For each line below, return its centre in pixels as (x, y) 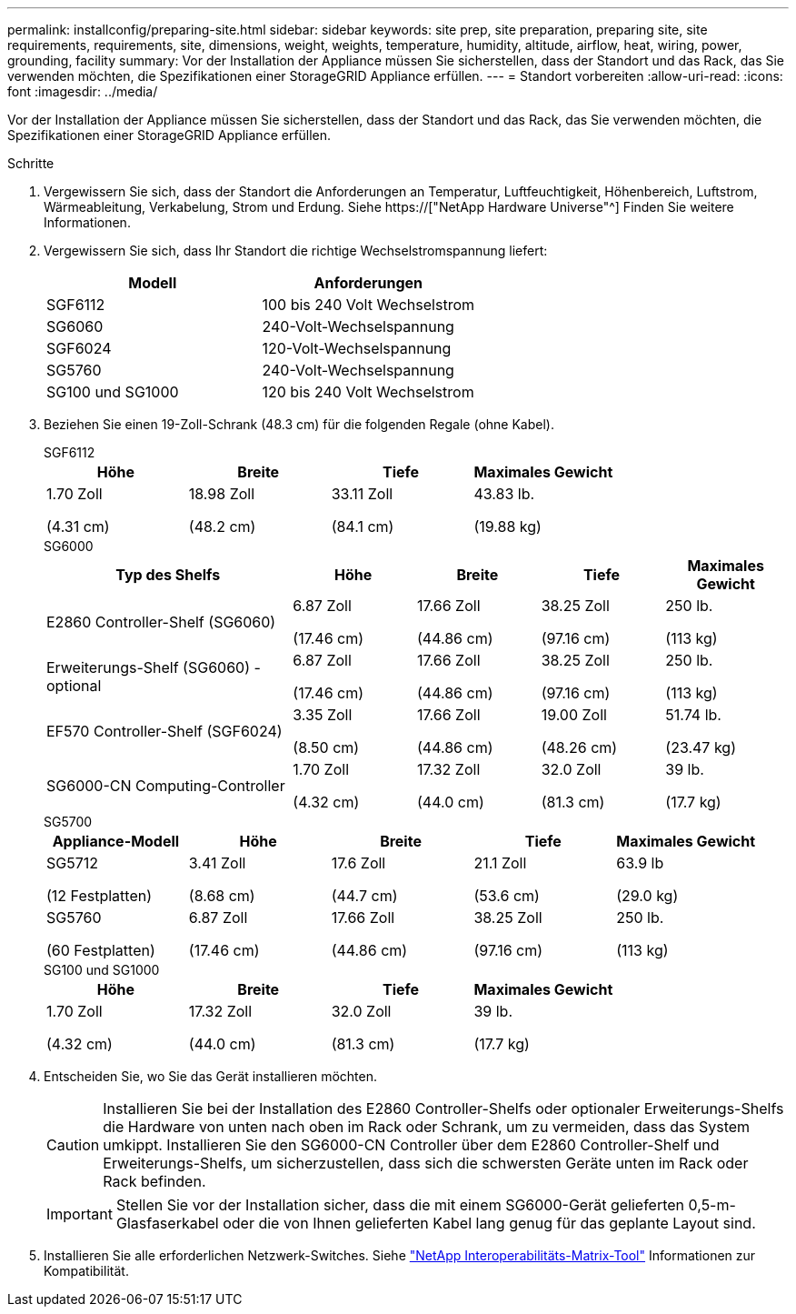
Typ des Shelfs (168, 575)
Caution (73, 1145)
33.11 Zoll (362, 494)
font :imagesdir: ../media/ (83, 91)
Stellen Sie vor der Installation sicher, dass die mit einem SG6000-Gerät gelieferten (400, 1205)
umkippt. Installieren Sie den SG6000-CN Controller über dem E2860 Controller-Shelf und (411, 1145)
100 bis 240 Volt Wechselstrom (368, 305)
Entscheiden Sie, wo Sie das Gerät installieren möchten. (210, 1076)
